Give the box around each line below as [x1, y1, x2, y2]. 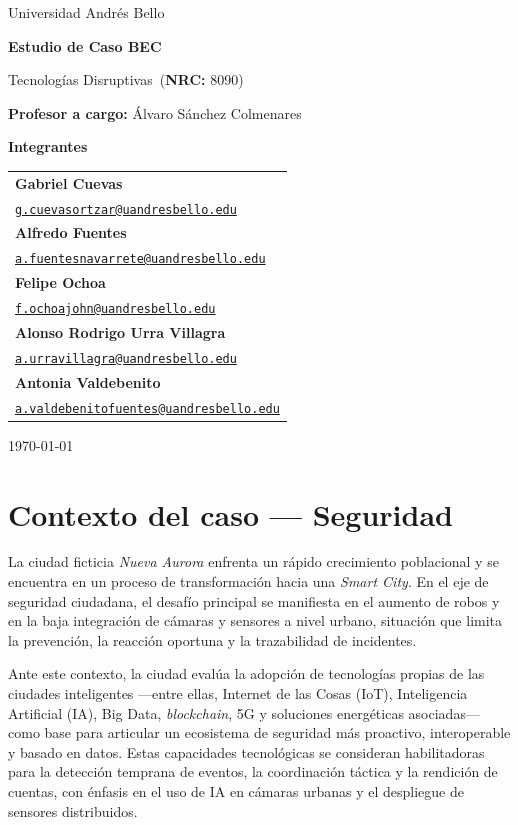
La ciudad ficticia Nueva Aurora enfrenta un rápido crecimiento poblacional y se [8, 551, 499, 572]
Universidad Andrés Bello [8, 2, 165, 22]
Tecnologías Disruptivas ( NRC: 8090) [8, 69, 244, 90]
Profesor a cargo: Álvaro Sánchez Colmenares [8, 102, 302, 123]
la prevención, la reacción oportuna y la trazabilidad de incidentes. [8, 629, 417, 650]
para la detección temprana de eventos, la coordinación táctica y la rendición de [8, 761, 498, 782]
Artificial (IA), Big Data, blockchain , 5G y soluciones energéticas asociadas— [8, 702, 480, 723]
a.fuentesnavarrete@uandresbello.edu [15, 252, 266, 267]
